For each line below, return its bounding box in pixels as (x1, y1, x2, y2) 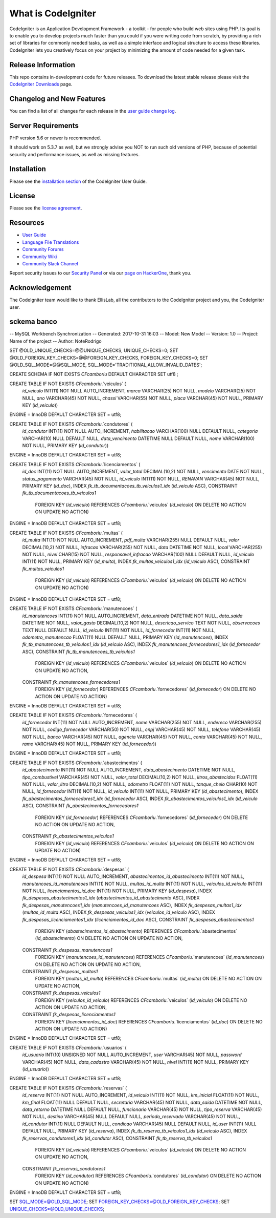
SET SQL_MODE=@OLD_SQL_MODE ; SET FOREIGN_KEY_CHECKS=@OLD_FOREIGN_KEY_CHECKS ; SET (9, 1199, 230, 1205)
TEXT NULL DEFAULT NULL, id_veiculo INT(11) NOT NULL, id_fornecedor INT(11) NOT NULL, (22, 627, 216, 633)
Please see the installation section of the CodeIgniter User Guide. (9, 178, 147, 184)
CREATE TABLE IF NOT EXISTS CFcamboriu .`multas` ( (9, 530, 123, 536)
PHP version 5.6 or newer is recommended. (9, 135, 101, 141)
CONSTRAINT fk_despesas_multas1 (22, 968, 98, 974)
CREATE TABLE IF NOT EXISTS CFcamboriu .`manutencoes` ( (9, 605, 137, 612)
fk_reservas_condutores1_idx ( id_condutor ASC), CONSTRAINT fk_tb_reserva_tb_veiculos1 (22, 1135, 212, 1141)
